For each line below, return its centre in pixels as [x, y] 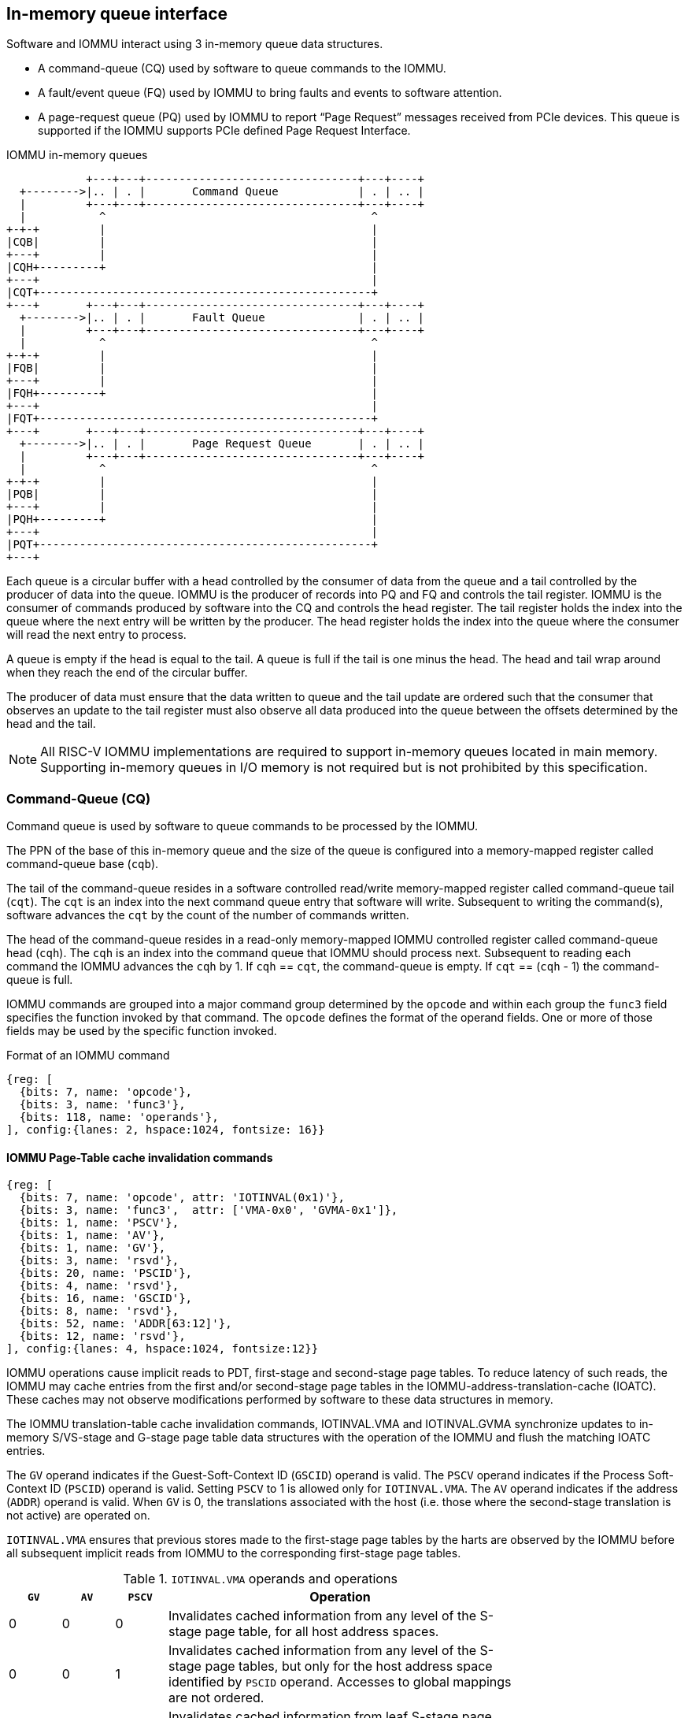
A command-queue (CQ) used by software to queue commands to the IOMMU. [242, 69]
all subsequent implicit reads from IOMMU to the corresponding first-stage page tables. [234, 1553]
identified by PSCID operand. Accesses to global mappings [340, 1682]
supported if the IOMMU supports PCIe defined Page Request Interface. [224, 131]
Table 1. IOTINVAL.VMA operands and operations [260, 1579]
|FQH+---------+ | [192, 393]
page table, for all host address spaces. [322, 1632]
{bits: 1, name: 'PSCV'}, [99, 1223]
